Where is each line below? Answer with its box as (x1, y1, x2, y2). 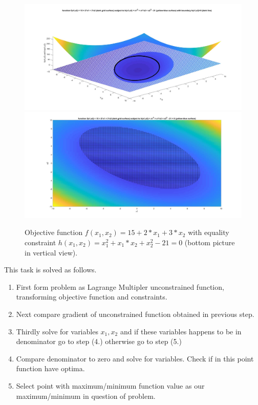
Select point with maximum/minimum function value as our (16, 380, 205, 391)
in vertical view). (25, 247, 78, 258)
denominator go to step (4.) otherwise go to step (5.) (16, 336, 182, 347)
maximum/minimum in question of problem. (16, 390, 156, 401)
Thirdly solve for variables (16, 326, 98, 336)
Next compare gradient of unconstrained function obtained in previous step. (16, 308, 254, 319)
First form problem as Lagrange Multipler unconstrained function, (16, 281, 224, 292)
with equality (188, 227, 229, 238)
